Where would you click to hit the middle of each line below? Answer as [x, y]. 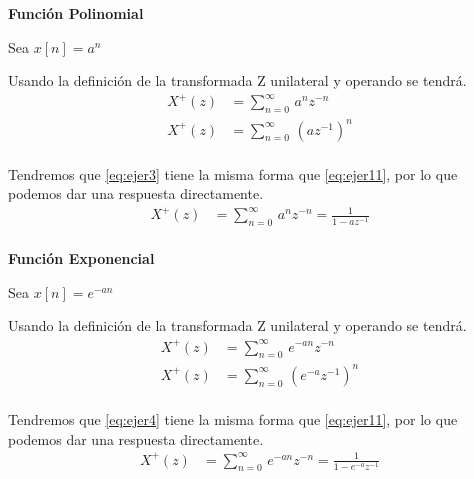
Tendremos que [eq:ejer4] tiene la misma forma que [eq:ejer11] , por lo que [233, 418]
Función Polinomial [76, 13]
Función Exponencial [81, 258]
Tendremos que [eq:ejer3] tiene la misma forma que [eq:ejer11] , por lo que [233, 173]
